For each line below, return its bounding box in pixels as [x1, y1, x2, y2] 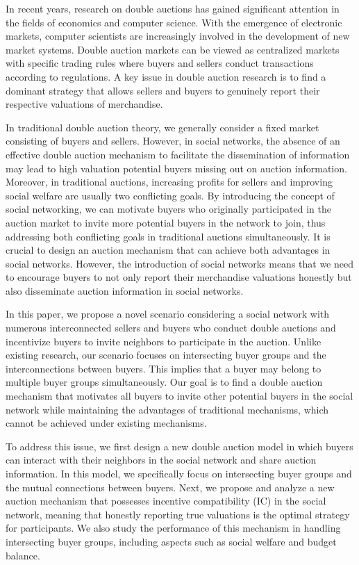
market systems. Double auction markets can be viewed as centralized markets [6, 42, 340, 56]
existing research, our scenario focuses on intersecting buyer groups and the [6, 347, 326, 362]
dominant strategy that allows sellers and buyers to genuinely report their [6, 83, 320, 97]
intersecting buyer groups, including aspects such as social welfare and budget [6, 534, 337, 548]
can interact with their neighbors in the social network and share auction [6, 452, 317, 467]
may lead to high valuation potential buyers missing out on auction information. [6, 161, 347, 175]
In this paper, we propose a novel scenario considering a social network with [6, 306, 330, 321]
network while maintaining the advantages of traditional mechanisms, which [6, 402, 329, 416]
